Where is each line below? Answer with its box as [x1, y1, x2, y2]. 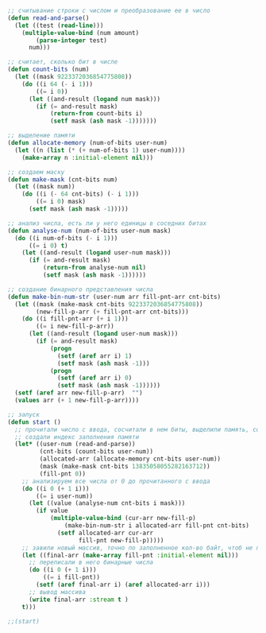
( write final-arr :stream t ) [28, 596, 129, 604]
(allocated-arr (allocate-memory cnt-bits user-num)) [39, 455, 222, 464]
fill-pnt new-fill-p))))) [78, 536, 164, 544]
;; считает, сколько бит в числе [7, 58, 118, 66]
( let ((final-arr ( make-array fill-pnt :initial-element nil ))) [21, 551, 239, 559]
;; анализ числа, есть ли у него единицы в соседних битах [7, 219, 207, 227]
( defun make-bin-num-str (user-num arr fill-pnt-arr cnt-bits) [7, 293, 222, 301]
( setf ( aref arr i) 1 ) [57, 351, 133, 360]
